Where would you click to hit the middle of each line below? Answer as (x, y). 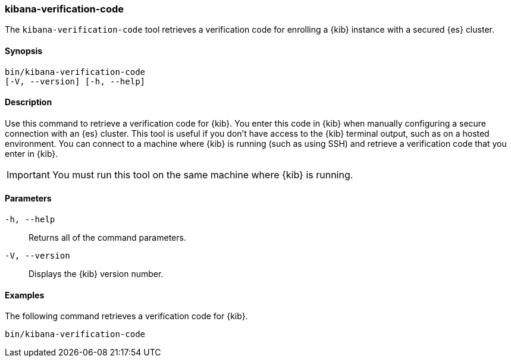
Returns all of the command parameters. (107, 238)
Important (28, 174)
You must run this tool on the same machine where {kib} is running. (203, 174)
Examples (25, 295)
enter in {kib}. (32, 153)
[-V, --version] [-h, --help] (75, 81)
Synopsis (24, 51)
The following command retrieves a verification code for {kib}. (126, 316)
